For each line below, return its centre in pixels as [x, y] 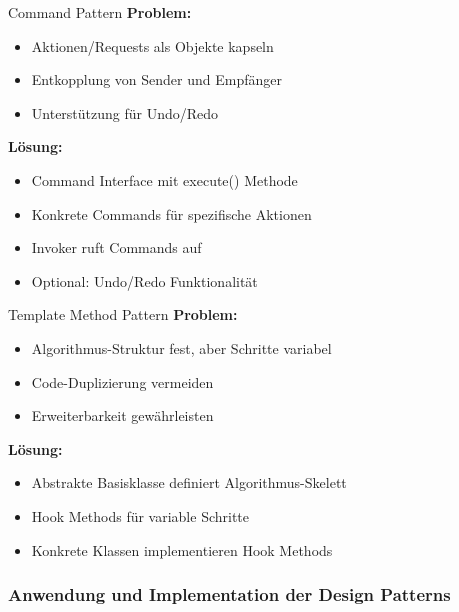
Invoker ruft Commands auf [116, 247]
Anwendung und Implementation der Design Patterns [229, 594]
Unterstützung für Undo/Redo [125, 112]
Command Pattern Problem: [100, 12]
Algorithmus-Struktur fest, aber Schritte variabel [181, 347]
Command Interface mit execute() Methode [164, 179]
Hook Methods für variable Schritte [140, 515]
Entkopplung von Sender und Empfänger [157, 79]
